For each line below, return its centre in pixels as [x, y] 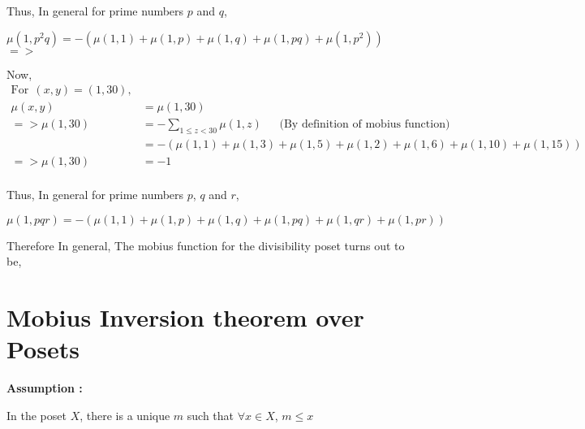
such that [211, 415]
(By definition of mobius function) [365, 125]
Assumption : [45, 388]
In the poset [37, 415]
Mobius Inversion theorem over [185, 317]
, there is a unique [125, 415]
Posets [43, 349]
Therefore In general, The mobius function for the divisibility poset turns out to [206, 245]
